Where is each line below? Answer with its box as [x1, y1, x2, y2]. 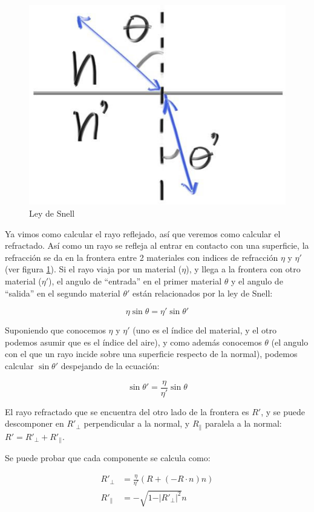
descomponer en [5, 417, 64, 430]
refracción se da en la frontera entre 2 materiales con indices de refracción [5, 251, 278, 263]
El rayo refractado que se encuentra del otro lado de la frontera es [5, 405, 249, 418]
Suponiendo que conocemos [5, 324, 106, 336]
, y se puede [261, 405, 305, 418]
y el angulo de [231, 275, 283, 287]
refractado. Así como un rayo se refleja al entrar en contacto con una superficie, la [5, 239, 309, 252]
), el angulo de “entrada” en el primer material [48, 275, 222, 287]
